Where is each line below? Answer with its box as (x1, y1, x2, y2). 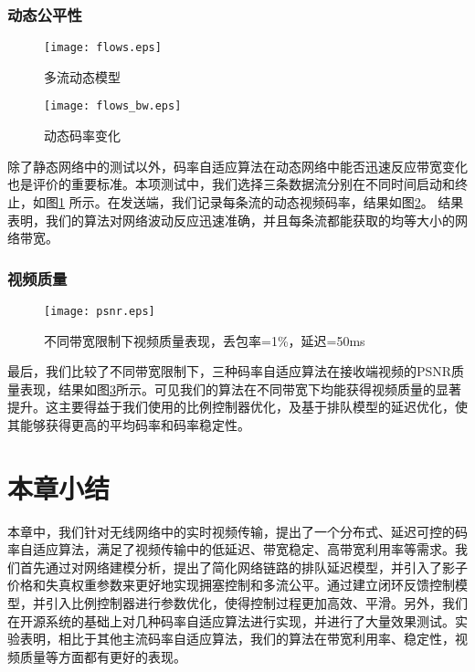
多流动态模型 (44, 67, 121, 86)
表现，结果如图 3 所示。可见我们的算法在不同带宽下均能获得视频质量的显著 (19, 379, 461, 398)
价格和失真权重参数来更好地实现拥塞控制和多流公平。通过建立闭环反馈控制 (7, 575, 455, 594)
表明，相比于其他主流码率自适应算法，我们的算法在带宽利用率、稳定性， (19, 629, 455, 648)
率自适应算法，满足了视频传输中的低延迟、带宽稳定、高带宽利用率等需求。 (7, 540, 455, 559)
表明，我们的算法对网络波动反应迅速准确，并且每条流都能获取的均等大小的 (7, 210, 455, 229)
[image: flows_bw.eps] (44, 100, 182, 113)
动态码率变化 (44, 126, 121, 145)
